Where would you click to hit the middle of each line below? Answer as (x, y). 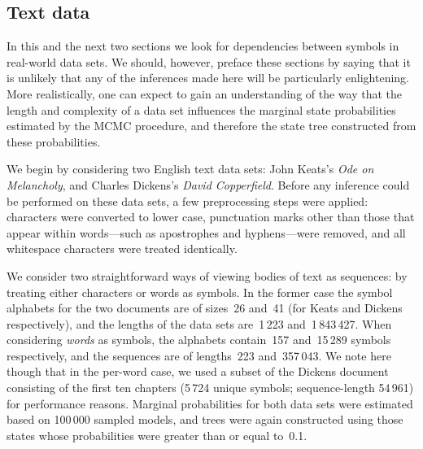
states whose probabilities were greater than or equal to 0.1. (157, 435)
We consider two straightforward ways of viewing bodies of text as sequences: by (207, 275)
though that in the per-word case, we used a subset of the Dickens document (198, 371)
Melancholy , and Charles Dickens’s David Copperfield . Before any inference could (208, 184)
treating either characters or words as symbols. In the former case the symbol (200, 292)
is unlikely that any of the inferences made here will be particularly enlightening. (208, 78)
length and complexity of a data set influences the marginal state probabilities (201, 109)
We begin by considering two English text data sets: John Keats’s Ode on (190, 169)
